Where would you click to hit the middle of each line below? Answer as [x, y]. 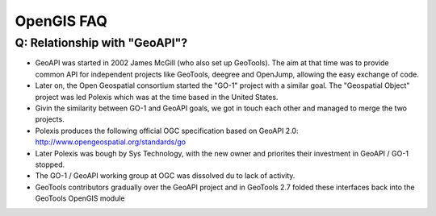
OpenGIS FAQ [61, 21]
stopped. [50, 164]
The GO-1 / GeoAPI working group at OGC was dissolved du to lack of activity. [165, 176]
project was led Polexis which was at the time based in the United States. [157, 97]
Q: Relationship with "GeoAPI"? [101, 43]
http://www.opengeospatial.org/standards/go [110, 142]
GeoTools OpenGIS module [80, 198]
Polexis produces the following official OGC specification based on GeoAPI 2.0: [167, 131]
